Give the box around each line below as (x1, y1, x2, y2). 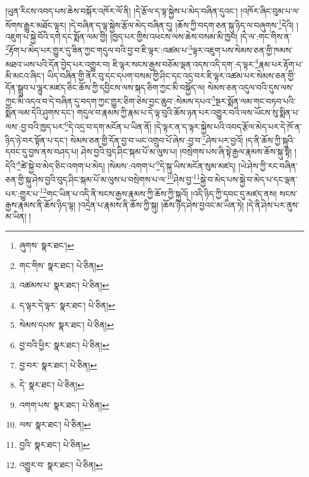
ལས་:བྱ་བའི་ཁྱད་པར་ (5, 120, 65, 132)
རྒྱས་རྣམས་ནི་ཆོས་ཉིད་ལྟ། (5, 198, 76, 211)
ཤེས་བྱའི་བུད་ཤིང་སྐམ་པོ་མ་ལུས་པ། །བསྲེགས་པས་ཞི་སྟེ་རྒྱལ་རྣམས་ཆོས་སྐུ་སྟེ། (81, 145, 292, 158)
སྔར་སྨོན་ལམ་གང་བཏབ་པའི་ (215, 94, 296, 107)
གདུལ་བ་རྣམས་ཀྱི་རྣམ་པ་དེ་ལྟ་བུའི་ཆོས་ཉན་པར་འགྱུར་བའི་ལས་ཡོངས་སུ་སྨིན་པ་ (77, 106, 300, 119)
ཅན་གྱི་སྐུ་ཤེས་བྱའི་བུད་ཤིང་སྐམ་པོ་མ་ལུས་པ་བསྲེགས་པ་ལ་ (5, 173, 167, 185)
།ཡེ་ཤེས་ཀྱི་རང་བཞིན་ (238, 159, 298, 171)
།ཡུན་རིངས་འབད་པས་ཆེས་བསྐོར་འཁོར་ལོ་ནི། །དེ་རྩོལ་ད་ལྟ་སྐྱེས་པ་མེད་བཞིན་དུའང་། (5, 5, 238, 17)
